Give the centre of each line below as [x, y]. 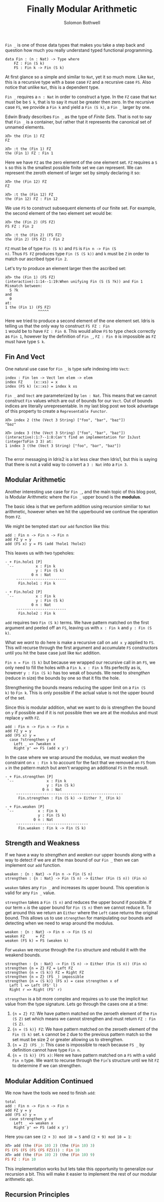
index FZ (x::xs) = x [31, 382]
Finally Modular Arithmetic [82, 9]
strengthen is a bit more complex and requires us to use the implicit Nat [77, 999]
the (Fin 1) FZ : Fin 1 [29, 153]
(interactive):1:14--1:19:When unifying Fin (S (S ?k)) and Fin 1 [74, 281]
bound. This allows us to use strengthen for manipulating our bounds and [79, 918]
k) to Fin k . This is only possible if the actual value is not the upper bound [80, 693]
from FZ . [13, 517]
